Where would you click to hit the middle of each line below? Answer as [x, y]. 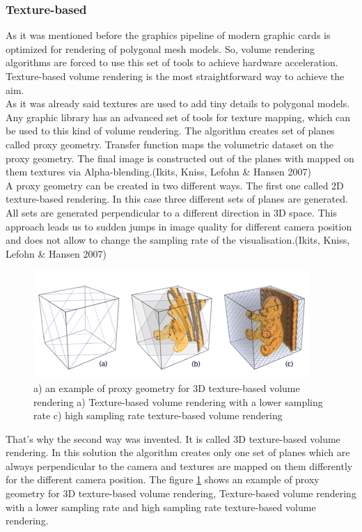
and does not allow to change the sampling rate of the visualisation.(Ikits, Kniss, [178, 240]
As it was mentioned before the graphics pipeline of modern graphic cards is [168, 35]
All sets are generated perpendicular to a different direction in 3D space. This [171, 212]
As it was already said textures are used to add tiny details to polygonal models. [178, 103]
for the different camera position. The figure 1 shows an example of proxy [163, 479]
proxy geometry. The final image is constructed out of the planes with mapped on [180, 158]
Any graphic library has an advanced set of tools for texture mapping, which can [178, 117]
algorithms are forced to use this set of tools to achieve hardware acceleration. [172, 62]
